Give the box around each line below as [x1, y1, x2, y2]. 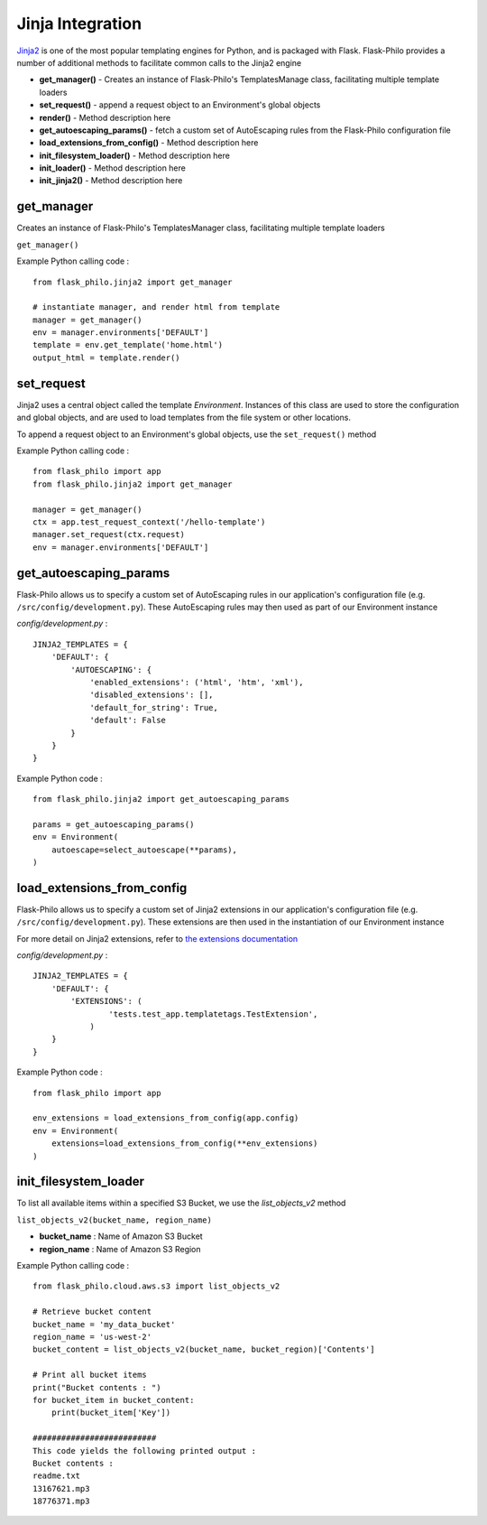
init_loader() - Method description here [39, 163, 187, 173]
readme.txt [32, 1471, 81, 1481]
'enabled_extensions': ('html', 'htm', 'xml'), [89, 677, 304, 687]
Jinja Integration [16, 14, 142, 33]
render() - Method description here [39, 112, 171, 123]
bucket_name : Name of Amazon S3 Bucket [39, 1231, 203, 1241]
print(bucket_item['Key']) [51, 1408, 171, 1418]
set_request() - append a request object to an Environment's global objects [39, 99, 321, 110]
